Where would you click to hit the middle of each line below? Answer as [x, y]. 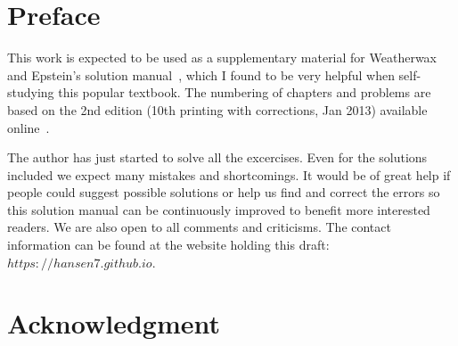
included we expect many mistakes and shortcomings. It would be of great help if [229, 174]
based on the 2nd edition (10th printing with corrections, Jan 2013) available [217, 109]
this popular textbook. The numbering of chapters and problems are [245, 92]
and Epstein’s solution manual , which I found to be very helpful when [201, 74]
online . [29, 127]
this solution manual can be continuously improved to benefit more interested [219, 209]
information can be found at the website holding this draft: [168, 245]
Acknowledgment [114, 323]
